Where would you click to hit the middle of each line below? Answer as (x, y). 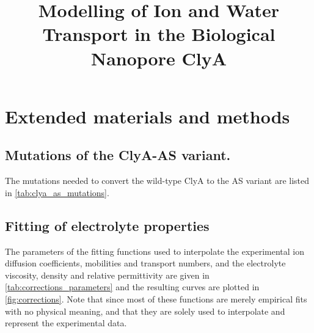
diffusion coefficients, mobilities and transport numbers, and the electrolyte (145, 263)
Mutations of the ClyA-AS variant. (118, 155)
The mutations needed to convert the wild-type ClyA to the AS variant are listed (157, 181)
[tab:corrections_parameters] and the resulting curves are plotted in (132, 287)
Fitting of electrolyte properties (107, 225)
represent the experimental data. (66, 323)
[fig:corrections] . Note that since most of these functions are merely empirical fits (156, 298)
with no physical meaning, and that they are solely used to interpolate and (145, 311)
